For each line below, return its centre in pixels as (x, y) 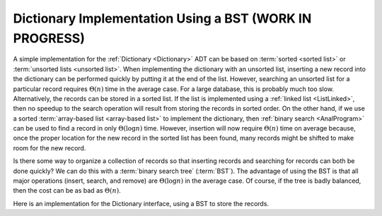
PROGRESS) (49, 38)
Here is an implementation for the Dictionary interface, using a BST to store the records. (141, 203)
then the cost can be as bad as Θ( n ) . (67, 191)
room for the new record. (50, 148)
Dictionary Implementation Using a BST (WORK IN (162, 18)
